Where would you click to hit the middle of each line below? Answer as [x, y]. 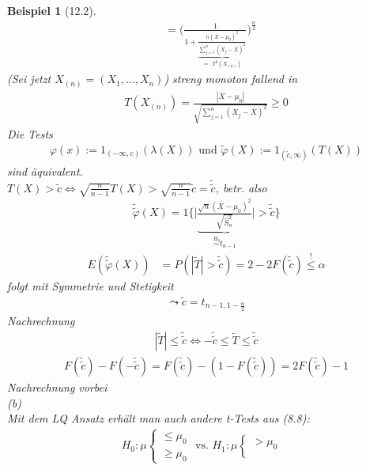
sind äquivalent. [45, 171]
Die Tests [30, 133]
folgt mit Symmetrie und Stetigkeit [91, 286]
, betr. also [241, 187]
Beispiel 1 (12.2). [52, 10]
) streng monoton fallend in [231, 79]
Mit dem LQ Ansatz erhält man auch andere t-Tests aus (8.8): [158, 418]
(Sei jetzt [29, 79]
